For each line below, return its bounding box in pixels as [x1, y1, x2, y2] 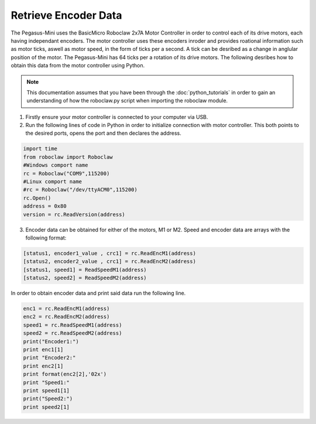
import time [23, 145, 58, 152]
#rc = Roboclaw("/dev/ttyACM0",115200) [23, 186, 138, 193]
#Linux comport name [23, 179, 82, 184]
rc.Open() [23, 194, 51, 201]
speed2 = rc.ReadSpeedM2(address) [23, 330, 122, 337]
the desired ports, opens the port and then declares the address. [25, 129, 181, 137]
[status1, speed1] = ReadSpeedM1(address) [23, 266, 147, 273]
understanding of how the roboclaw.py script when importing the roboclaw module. [26, 97, 228, 104]
